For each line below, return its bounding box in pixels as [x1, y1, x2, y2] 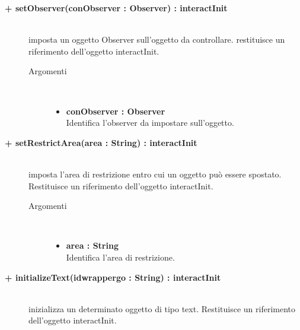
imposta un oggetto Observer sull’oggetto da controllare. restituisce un [28, 33, 285, 46]
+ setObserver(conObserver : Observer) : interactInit [5, 2, 228, 14]
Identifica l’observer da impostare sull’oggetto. [66, 116, 234, 129]
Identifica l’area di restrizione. [66, 250, 175, 263]
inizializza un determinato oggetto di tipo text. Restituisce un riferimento [28, 302, 296, 315]
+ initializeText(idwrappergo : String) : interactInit [5, 271, 221, 283]
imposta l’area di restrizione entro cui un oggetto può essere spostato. [28, 167, 282, 180]
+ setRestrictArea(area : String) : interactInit [5, 136, 197, 148]
